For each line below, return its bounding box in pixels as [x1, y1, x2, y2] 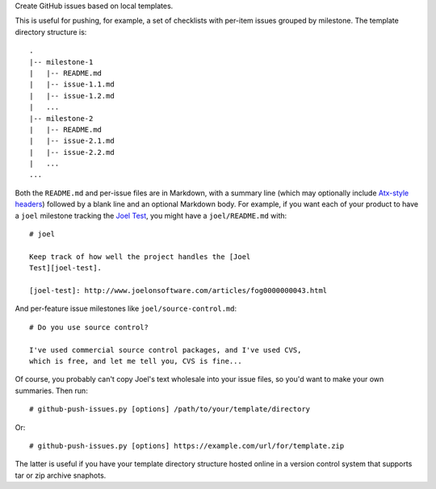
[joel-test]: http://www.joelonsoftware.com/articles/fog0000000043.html [29, 286, 328, 295]
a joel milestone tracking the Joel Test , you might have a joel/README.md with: [15, 211, 287, 220]
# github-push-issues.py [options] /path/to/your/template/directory [29, 404, 311, 414]
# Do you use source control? [29, 323, 149, 332]
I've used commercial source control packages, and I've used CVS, [29, 345, 302, 354]
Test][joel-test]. [29, 263, 103, 273]
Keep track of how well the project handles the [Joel [29, 252, 251, 261]
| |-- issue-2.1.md [29, 136, 115, 145]
